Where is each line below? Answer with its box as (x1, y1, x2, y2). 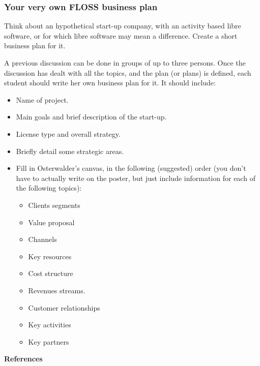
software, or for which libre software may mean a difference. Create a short (4, 30, 238, 41)
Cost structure (28, 268, 73, 279)
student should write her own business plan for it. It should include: (4, 77, 216, 88)
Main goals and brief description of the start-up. (16, 111, 167, 122)
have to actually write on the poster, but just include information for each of (16, 172, 255, 183)
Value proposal (28, 217, 75, 227)
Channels (28, 234, 57, 245)
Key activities (28, 319, 71, 330)
